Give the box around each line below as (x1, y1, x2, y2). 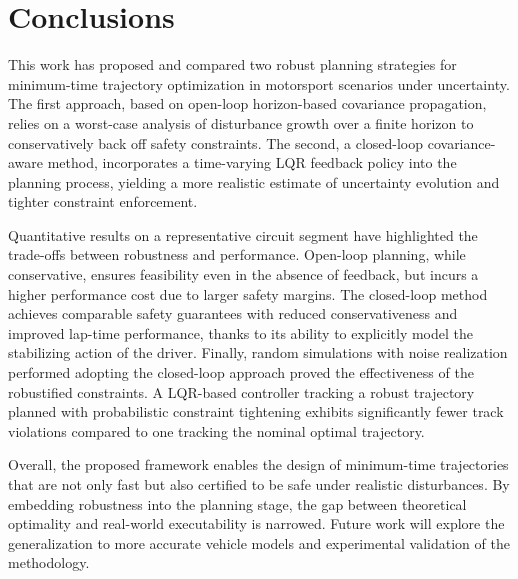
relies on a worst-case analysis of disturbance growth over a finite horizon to (8, 112, 474, 133)
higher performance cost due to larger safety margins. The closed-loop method (8, 283, 488, 304)
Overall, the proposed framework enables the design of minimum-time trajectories (8, 454, 509, 475)
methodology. (8, 552, 90, 573)
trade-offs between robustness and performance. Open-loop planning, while (8, 244, 466, 265)
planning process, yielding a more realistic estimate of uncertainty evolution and (8, 171, 500, 192)
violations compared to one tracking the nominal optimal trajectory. (8, 420, 425, 441)
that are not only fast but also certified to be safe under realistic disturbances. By (8, 474, 510, 494)
